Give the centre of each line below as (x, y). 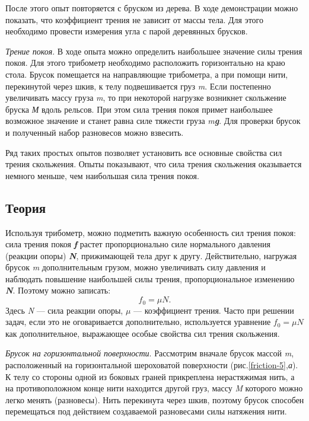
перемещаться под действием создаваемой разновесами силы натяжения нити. (146, 411)
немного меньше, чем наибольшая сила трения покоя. (102, 175)
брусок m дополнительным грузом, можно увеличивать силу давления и (136, 267)
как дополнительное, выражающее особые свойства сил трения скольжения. (143, 333)
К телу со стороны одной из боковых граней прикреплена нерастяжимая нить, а (150, 376)
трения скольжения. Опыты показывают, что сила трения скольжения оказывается (154, 164)
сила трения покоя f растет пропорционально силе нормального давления (138, 244)
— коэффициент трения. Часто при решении (214, 310)
